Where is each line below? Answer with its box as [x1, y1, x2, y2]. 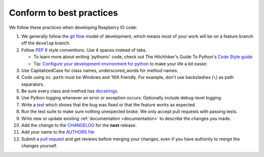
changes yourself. [21, 143, 58, 149]
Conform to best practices [9, 7, 118, 18]
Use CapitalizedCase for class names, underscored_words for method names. [21, 67, 178, 73]
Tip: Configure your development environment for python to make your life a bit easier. [33, 61, 208, 67]
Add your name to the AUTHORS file [21, 129, 95, 135]
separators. [21, 81, 44, 87]
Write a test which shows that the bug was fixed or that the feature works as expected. [21, 102, 197, 108]
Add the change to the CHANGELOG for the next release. [21, 122, 137, 128]
